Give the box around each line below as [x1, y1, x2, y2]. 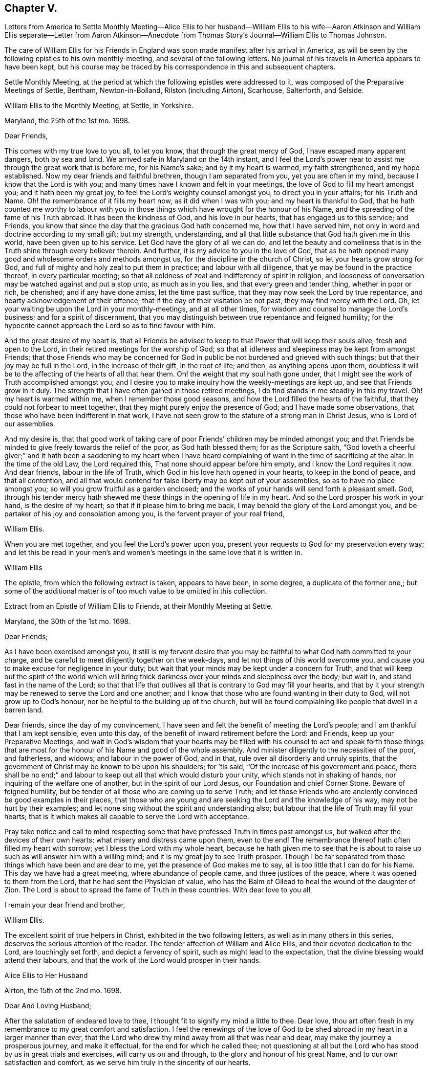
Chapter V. [4, 2, 58, 14]
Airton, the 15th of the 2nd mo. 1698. [4, 986, 122, 995]
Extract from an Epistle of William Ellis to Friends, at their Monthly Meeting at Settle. [4, 602, 273, 611]
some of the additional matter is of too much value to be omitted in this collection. [4, 587, 267, 596]
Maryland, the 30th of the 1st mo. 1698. [4, 617, 130, 626]
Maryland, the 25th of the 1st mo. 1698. [4, 116, 130, 125]
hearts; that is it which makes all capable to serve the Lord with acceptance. [4, 812, 249, 821]
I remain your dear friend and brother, [4, 901, 126, 910]
